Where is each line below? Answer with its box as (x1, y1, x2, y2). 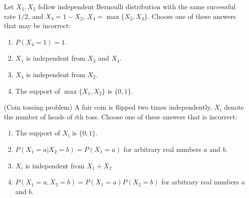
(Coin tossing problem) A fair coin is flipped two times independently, (4, 102, 212, 112)
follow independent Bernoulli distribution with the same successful (38, 1, 236, 11)
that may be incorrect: (4, 20, 71, 31)
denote (224, 102, 244, 112)
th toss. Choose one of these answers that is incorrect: (77, 111, 237, 121)
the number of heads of (4, 111, 73, 121)
